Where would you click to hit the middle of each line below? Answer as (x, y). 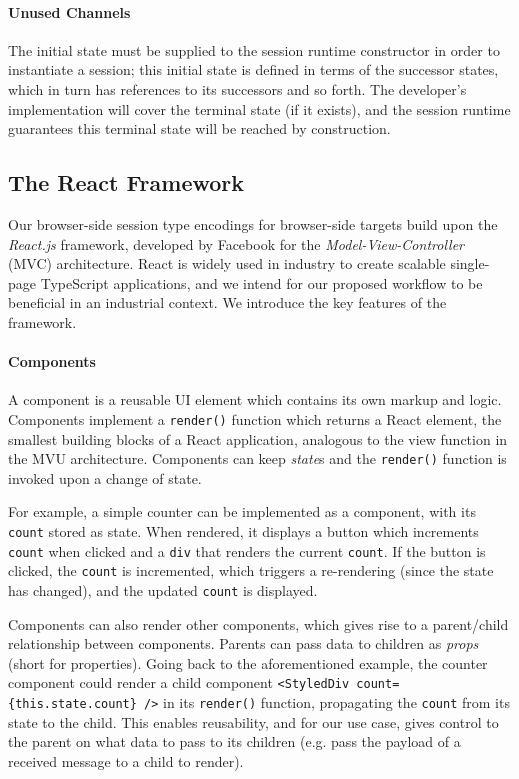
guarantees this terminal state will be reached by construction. (199, 128)
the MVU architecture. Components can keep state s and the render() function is (257, 458)
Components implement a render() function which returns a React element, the (255, 418)
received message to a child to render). (126, 760)
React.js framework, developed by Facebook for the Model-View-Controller (236, 243)
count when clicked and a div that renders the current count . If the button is (247, 550)
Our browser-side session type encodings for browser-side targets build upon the (253, 223)
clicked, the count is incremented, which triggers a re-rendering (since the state (251, 570)
